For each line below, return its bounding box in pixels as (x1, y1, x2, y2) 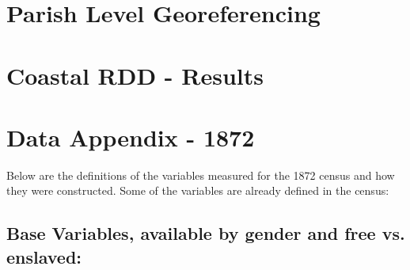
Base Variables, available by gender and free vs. (6, 221, 405, 245)
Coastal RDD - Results (6, 59, 264, 91)
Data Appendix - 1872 (6, 120, 255, 153)
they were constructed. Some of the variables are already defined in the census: (6, 182, 389, 199)
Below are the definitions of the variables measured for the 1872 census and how (6, 166, 395, 183)
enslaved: (6, 244, 82, 268)
